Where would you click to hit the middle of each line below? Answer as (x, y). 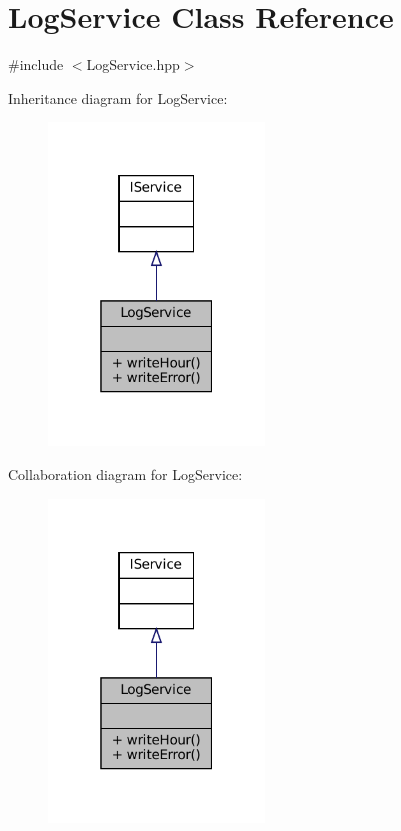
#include (36, 64)
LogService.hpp (133, 64)
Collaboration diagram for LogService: (125, 473)
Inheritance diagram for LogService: (118, 97)
